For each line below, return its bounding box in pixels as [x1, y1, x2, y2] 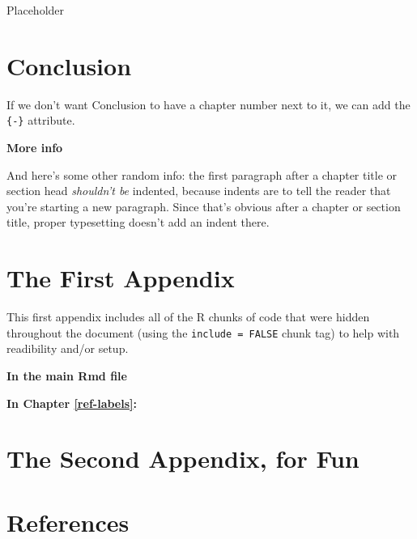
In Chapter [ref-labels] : [6, 394, 137, 411]
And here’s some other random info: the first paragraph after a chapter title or [6, 166, 398, 183]
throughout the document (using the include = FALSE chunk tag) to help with [6, 324, 400, 341]
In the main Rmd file [6, 367, 127, 384]
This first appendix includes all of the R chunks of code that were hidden [6, 308, 370, 325]
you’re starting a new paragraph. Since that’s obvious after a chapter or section [6, 197, 401, 214]
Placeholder [6, 2, 65, 18]
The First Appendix [6, 261, 235, 295]
